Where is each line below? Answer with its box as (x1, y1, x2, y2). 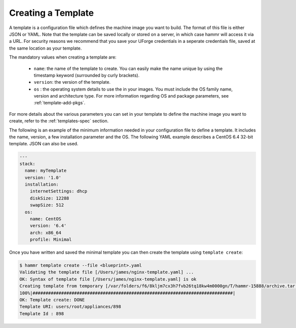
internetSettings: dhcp (30, 189, 87, 194)
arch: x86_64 (30, 230, 62, 235)
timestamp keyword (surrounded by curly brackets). (34, 72, 140, 78)
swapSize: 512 (30, 202, 64, 208)
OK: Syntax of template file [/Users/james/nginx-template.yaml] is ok (19, 276, 197, 282)
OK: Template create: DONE (19, 297, 85, 302)
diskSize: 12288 (30, 195, 69, 201)
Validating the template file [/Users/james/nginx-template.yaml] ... (19, 269, 194, 275)
